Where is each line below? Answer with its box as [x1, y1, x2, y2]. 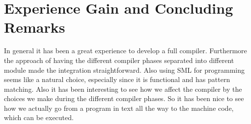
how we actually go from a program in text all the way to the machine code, [4, 103, 234, 113]
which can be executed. [4, 112, 74, 123]
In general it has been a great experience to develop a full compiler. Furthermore [4, 45, 247, 56]
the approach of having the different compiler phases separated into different [4, 55, 234, 65]
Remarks [4, 17, 65, 37]
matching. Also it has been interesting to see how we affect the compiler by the [4, 83, 242, 94]
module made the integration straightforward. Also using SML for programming [4, 64, 245, 75]
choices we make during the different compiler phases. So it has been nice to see [4, 93, 244, 103]
